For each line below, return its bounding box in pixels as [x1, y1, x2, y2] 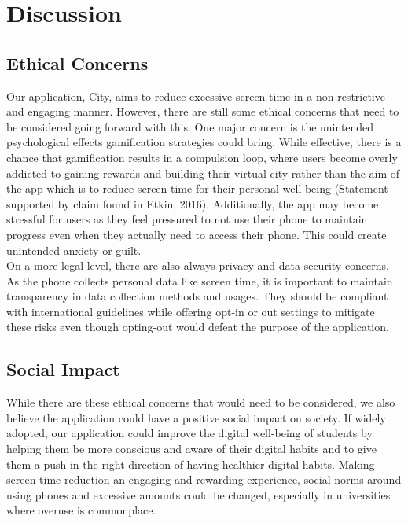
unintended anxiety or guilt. [6, 241, 142, 258]
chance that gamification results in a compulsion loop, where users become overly [6, 149, 398, 165]
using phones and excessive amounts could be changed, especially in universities [6, 486, 391, 503]
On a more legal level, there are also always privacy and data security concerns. [6, 257, 389, 274]
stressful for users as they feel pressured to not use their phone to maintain [6, 211, 368, 227]
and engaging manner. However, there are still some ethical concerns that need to [6, 103, 399, 120]
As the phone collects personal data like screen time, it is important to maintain [6, 272, 393, 289]
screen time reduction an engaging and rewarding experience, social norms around [6, 471, 402, 488]
